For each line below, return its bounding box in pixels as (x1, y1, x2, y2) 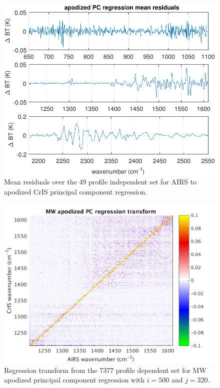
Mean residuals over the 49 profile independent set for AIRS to (4, 176, 197, 187)
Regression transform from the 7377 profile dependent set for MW (4, 364, 206, 375)
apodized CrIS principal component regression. (4, 186, 147, 197)
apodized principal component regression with (4, 374, 145, 385)
